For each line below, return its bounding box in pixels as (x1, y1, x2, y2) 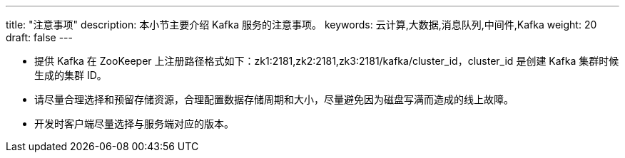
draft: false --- (6, 31, 73, 43)
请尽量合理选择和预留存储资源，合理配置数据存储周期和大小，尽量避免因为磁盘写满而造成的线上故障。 (34, 93, 514, 105)
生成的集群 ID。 (34, 69, 107, 81)
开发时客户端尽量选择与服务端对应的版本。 (34, 117, 234, 130)
